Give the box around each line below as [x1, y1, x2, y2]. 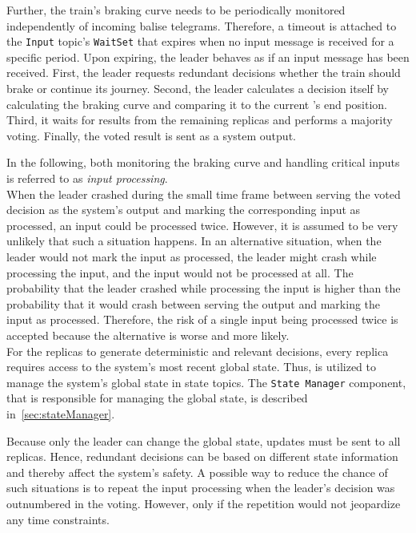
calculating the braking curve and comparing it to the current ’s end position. [6, 95, 387, 112]
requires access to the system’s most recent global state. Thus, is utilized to [6, 358, 377, 375]
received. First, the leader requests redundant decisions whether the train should [6, 64, 401, 81]
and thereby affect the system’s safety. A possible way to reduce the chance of [6, 463, 388, 480]
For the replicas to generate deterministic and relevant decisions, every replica [6, 342, 389, 359]
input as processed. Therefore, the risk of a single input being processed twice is [6, 311, 398, 328]
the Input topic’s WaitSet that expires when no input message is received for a [6, 33, 394, 50]
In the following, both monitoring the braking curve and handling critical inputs [6, 154, 400, 171]
